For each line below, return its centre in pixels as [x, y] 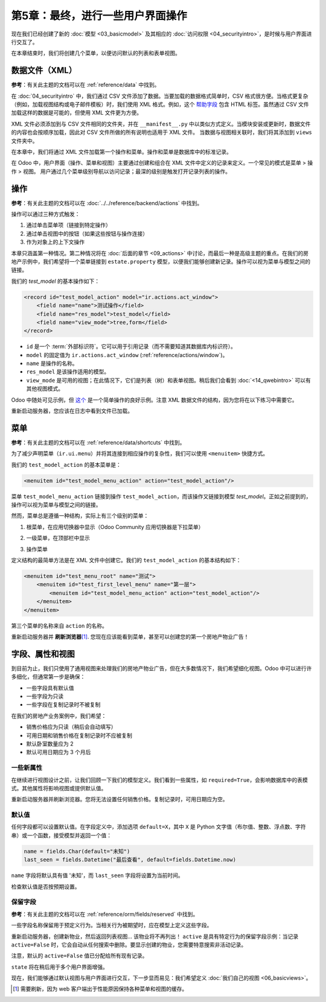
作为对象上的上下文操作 [55, 242]
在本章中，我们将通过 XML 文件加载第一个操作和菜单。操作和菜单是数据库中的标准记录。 [121, 151]
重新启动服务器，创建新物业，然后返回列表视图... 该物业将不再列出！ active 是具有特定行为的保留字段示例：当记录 [155, 936]
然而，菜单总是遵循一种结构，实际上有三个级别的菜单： [80, 516]
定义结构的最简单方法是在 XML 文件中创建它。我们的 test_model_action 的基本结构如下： [126, 560]
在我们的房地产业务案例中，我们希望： [59, 715]
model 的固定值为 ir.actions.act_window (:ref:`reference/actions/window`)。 [127, 355]
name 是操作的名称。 [52, 363]
